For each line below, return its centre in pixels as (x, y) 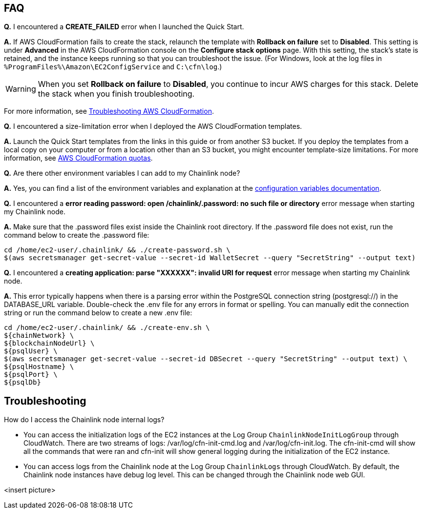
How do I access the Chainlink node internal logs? (84, 420)
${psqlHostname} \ (39, 367)
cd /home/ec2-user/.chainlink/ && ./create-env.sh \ (107, 328)
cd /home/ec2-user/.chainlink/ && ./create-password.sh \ (117, 250)
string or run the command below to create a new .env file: (98, 313)
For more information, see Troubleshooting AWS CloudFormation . (109, 111)
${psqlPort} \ (31, 375)
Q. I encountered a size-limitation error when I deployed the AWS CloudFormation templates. (153, 126)
